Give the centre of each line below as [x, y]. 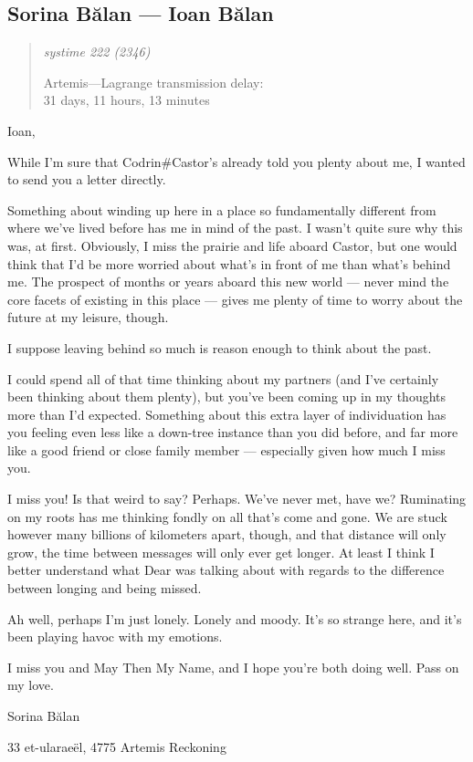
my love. [31, 685]
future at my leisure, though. [88, 317]
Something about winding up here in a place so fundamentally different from [222, 209]
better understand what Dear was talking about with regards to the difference [226, 570]
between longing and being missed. [105, 588]
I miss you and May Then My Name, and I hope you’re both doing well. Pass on [233, 667]
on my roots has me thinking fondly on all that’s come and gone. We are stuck [227, 516]
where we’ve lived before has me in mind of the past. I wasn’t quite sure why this [235, 228]
